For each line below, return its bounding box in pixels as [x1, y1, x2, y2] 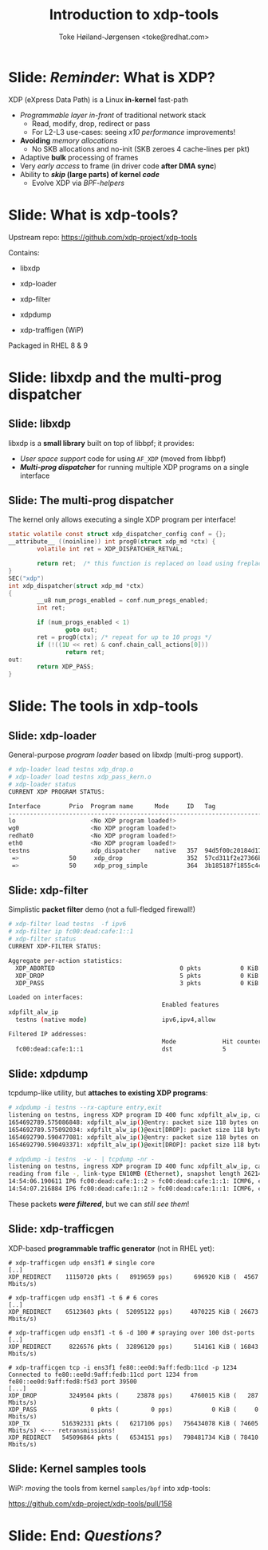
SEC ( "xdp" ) [8, 574, 45, 582]
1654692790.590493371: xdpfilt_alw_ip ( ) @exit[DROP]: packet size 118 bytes [8, 1141, 266, 1149]
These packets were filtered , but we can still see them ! [8, 1199, 190, 1209]
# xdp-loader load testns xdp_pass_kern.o [8, 773, 152, 781]
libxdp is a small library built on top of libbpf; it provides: [8, 438, 195, 448]
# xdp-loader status [8, 780, 77, 788]
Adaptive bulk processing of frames [19, 152, 139, 162]
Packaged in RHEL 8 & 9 [8, 341, 89, 350]
